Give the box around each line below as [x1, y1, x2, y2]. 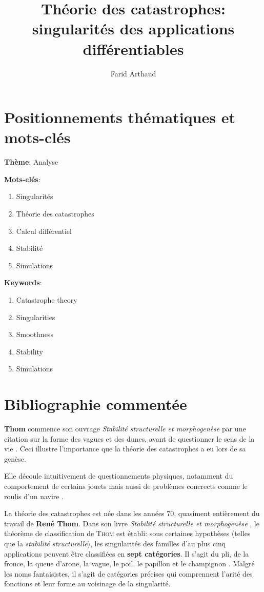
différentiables [83, 38, 184, 59]
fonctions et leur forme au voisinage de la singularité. [4, 578, 171, 589]
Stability [16, 346, 43, 357]
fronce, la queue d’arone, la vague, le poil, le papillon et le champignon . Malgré [4, 558, 255, 569]
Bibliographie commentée [4, 393, 187, 415]
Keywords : [4, 277, 42, 288]
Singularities [16, 311, 55, 322]
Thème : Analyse [4, 156, 58, 167]
